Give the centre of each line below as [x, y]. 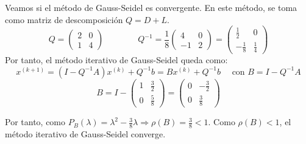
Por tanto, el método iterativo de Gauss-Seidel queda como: [116, 60]
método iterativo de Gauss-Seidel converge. [85, 134]
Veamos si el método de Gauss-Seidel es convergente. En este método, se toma [151, 7]
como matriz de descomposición [64, 19]
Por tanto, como [35, 122]
